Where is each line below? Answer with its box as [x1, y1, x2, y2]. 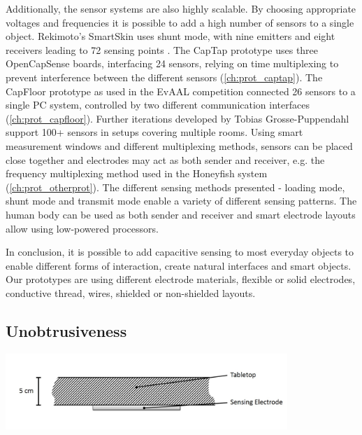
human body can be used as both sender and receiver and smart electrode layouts [6, 207, 356, 221]
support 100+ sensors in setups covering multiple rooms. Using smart [6, 125, 303, 139]
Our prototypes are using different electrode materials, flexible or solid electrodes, [6, 272, 356, 286]
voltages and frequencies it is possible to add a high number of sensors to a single [6, 15, 354, 29]
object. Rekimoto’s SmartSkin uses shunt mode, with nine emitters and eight [6, 29, 335, 43]
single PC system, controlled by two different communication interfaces [6, 97, 310, 112]
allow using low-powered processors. [6, 221, 159, 235]
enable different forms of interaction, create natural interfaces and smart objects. [6, 258, 352, 272]
